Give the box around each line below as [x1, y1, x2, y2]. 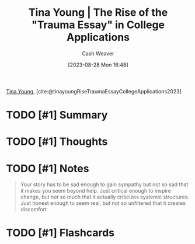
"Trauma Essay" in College [31, 18, 165, 32]
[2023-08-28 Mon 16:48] [68, 61, 128, 68]
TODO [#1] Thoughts [6, 135, 108, 148]
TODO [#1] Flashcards [6, 226, 115, 239]
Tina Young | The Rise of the [28, 6, 168, 19]
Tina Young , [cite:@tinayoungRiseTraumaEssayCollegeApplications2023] [6, 88, 182, 95]
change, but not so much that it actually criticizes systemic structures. [20, 193, 190, 201]
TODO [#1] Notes [6, 162, 89, 175]
